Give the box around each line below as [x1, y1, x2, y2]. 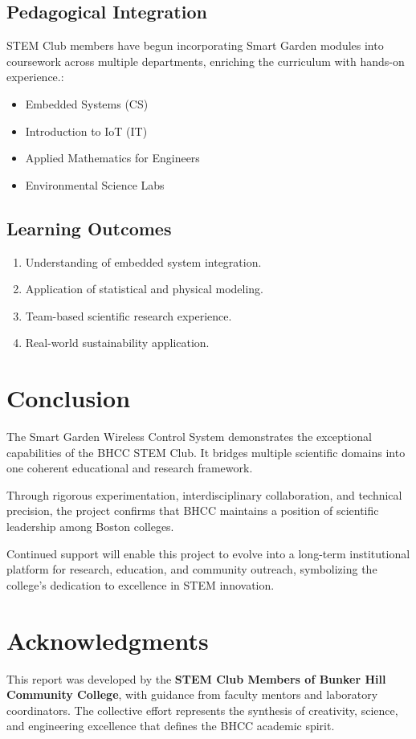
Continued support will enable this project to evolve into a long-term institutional [6, 545, 410, 561]
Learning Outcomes [6, 215, 172, 240]
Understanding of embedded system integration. [25, 253, 262, 270]
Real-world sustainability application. [25, 334, 210, 351]
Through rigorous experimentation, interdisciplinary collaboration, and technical [6, 486, 402, 503]
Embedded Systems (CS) [25, 95, 149, 112]
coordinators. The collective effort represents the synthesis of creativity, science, [6, 701, 398, 718]
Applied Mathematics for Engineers [25, 149, 200, 166]
